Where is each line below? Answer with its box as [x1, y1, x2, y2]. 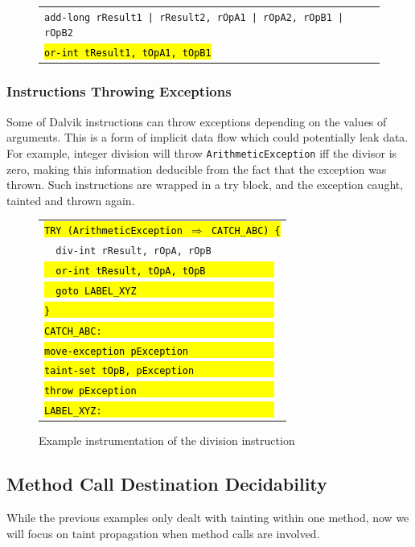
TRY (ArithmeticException [44, 225, 183, 237]
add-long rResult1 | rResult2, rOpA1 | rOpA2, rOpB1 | [44, 11, 344, 23]
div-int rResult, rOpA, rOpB [55, 245, 212, 257]
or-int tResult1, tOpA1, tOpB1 [44, 47, 212, 60]
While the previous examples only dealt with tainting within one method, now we [6, 509, 409, 526]
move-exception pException [44, 345, 188, 357]
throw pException [44, 385, 137, 397]
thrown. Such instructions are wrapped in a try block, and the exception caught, [6, 176, 404, 193]
